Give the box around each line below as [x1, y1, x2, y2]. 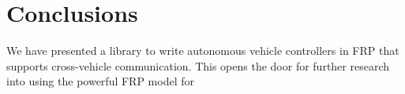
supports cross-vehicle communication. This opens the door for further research [6, 57, 390, 74]
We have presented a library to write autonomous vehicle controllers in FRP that [6, 42, 399, 59]
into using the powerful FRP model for [6, 73, 194, 89]
